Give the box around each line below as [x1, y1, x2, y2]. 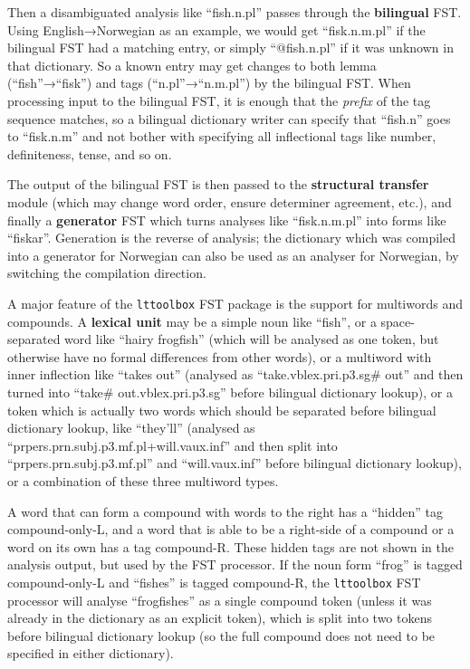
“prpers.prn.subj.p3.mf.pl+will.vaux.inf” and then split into [7, 435, 338, 454]
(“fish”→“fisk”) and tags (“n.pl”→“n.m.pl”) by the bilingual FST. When [7, 73, 411, 92]
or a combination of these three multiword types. [7, 471, 279, 490]
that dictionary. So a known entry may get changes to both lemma [7, 55, 377, 74]
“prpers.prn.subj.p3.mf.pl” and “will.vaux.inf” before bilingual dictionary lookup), [7, 454, 462, 473]
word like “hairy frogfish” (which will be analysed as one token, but [64, 330, 439, 349]
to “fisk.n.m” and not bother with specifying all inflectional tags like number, [7, 127, 436, 146]
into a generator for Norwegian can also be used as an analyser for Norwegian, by [7, 245, 459, 264]
